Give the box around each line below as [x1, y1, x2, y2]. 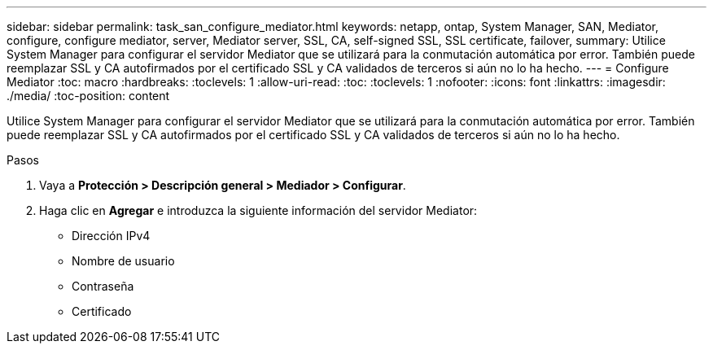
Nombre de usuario [72, 254, 175, 268]
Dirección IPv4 [72, 229, 151, 243]
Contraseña [72, 279, 134, 293]
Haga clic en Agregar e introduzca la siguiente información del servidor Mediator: [39, 203, 478, 217]
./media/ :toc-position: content [7, 89, 170, 103]
